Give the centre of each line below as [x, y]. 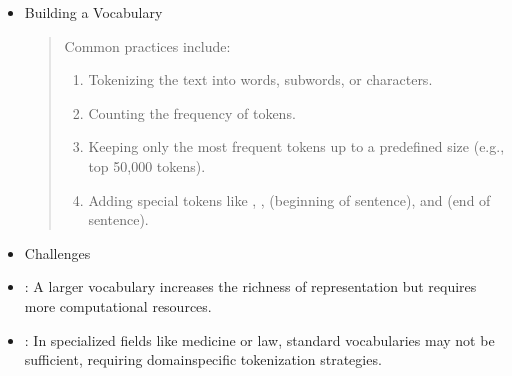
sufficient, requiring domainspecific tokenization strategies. [203, 359]
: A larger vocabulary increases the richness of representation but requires [250, 286]
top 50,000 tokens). [147, 165]
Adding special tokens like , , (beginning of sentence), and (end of [289, 199]
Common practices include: [147, 45]
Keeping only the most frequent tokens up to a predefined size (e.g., [296, 146]
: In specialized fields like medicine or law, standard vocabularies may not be [259, 339]
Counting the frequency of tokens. [192, 112]
